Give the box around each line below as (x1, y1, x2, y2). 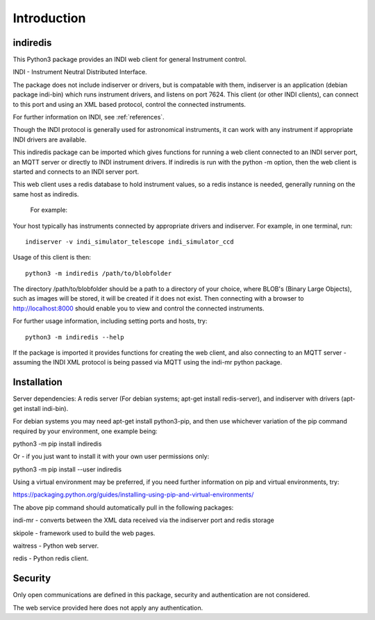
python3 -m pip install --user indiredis (12, 465, 122, 474)
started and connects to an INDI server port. (12, 167, 140, 176)
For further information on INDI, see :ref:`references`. (12, 113, 165, 122)
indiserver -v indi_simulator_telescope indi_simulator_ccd (25, 237, 234, 246)
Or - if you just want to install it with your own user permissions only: (12, 452, 210, 461)
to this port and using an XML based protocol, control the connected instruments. (12, 100, 247, 108)
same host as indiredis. (12, 190, 79, 198)
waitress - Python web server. (12, 542, 99, 550)
